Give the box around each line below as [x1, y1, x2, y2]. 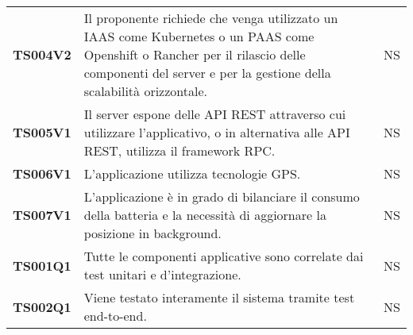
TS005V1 [13, 123, 71, 141]
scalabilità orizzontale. [83, 82, 207, 100]
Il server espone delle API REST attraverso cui [83, 105, 346, 123]
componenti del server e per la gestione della [83, 64, 331, 82]
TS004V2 [13, 45, 71, 64]
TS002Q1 [13, 297, 71, 316]
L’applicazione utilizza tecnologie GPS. [83, 164, 301, 183]
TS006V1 [13, 164, 71, 183]
